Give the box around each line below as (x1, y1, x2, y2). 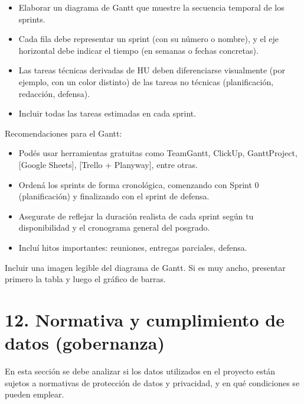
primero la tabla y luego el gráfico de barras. (5, 273, 166, 285)
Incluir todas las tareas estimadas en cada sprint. (18, 107, 197, 119)
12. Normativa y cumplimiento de (5, 307, 285, 331)
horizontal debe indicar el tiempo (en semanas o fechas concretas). (18, 44, 259, 56)
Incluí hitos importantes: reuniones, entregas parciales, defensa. (18, 241, 247, 253)
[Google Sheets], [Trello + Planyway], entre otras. (18, 158, 198, 170)
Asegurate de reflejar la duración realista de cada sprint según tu (18, 209, 254, 222)
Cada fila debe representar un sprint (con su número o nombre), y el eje (18, 33, 279, 45)
